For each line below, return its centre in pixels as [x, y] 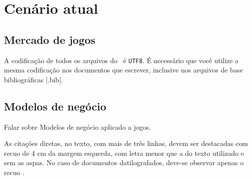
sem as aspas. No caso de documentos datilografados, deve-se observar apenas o [124, 162]
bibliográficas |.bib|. [33, 79]
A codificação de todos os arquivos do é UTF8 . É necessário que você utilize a [121, 60]
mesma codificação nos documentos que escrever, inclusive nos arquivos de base [124, 70]
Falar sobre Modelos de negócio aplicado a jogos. [78, 126]
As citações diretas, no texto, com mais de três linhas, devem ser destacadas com [126, 143]
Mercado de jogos [50, 39]
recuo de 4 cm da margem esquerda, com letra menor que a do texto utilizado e [124, 153]
